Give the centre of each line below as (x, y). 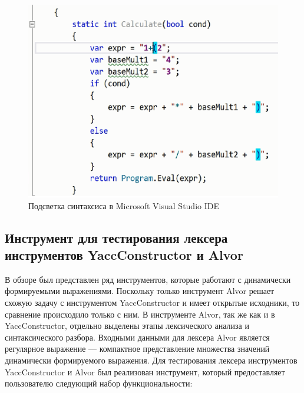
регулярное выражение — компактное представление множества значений (137, 349)
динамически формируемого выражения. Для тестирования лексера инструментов (151, 360)
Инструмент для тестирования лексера (116, 237)
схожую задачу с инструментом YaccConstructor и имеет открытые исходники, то (152, 303)
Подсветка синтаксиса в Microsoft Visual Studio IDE (124, 205)
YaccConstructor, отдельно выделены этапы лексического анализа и (127, 326)
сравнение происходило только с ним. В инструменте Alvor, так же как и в (140, 314)
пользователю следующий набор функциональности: (99, 383)
